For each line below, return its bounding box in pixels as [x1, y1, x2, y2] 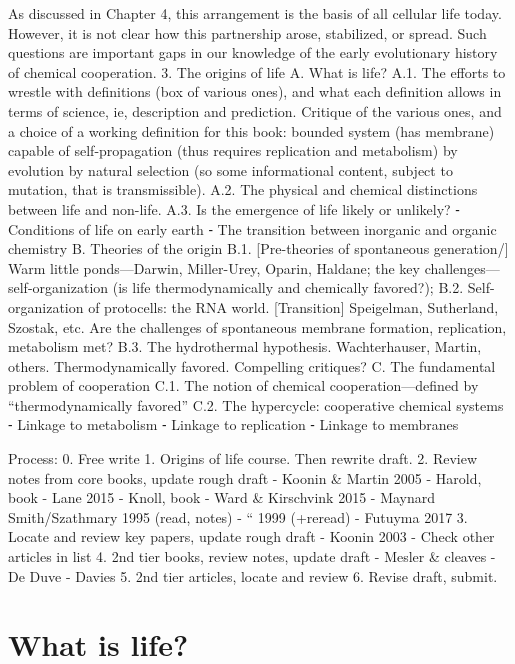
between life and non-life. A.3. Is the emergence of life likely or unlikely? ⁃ [8, 198, 460, 219]
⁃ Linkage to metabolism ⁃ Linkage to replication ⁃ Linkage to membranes [8, 414, 459, 435]
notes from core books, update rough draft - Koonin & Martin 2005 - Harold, [8, 467, 482, 488]
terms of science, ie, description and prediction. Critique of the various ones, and [8, 100, 502, 121]
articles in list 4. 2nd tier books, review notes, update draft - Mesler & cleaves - [8, 546, 496, 567]
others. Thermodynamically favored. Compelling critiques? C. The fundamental [8, 355, 496, 376]
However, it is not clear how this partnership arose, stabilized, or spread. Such [8, 22, 487, 43]
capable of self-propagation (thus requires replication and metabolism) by [8, 140, 458, 161]
